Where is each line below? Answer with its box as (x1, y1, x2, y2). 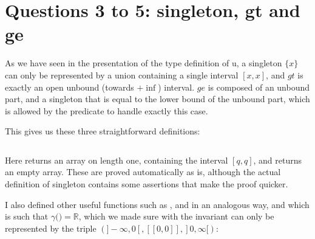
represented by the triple (5, 221, 97, 234)
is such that (5, 210, 49, 223)
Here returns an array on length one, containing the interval (5, 153, 228, 166)
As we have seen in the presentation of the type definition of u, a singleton (5, 57, 282, 69)
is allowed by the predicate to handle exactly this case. (5, 104, 208, 117)
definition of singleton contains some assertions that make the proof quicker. (5, 178, 288, 190)
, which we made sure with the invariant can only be (78, 210, 274, 223)
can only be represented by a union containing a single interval (5, 68, 239, 81)
